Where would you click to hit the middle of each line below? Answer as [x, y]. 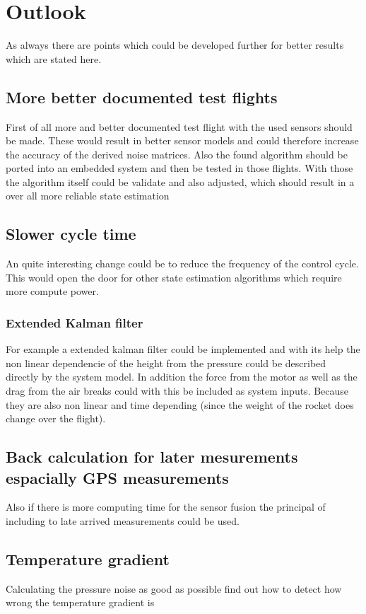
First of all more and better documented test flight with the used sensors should [179, 126]
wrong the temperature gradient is [80, 602]
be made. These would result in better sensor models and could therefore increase [182, 140]
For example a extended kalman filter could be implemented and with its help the [183, 349]
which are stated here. [54, 58]
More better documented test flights [142, 97]
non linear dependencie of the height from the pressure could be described [166, 363]
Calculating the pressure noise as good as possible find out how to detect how [174, 588]
